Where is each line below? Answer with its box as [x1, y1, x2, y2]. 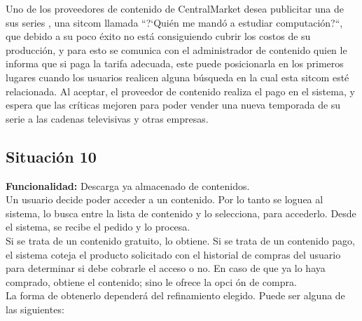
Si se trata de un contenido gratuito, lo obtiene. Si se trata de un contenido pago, [6, 233, 355, 247]
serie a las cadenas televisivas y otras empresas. [6, 111, 209, 125]
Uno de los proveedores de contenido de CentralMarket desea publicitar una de [6, 1, 344, 15]
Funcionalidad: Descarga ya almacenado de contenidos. [6, 178, 250, 193]
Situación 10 [6, 145, 97, 167]
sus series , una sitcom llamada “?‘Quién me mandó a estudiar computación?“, [6, 15, 343, 29]
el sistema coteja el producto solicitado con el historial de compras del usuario [6, 247, 341, 261]
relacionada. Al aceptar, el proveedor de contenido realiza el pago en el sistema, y [6, 83, 355, 98]
